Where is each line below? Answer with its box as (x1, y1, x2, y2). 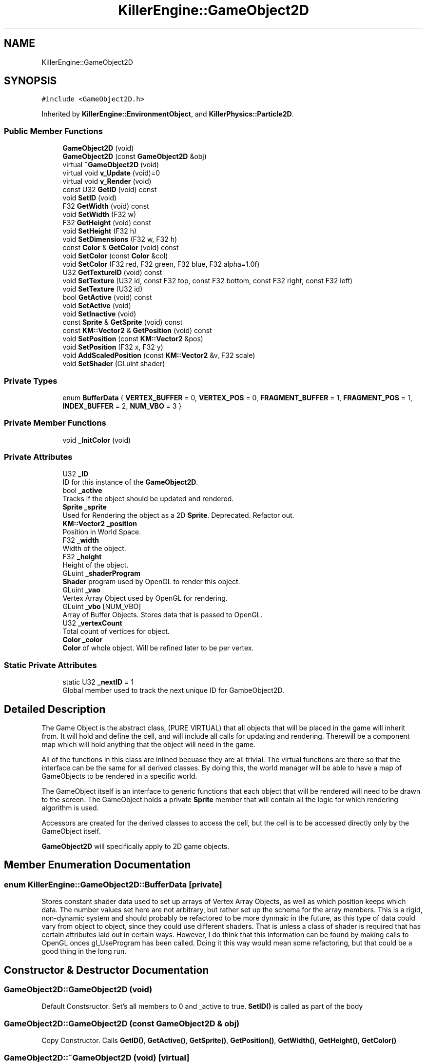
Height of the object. (62, 561, 129, 570)
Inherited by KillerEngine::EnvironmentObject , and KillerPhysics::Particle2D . (41, 110, 294, 118)
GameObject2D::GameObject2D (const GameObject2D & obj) (4, 1018, 240, 1028)
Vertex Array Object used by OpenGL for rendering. (62, 594, 228, 603)
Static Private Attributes (4, 660, 97, 670)
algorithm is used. (41, 804, 99, 812)
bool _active (62, 486, 102, 495)
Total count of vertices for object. (62, 627, 170, 636)
